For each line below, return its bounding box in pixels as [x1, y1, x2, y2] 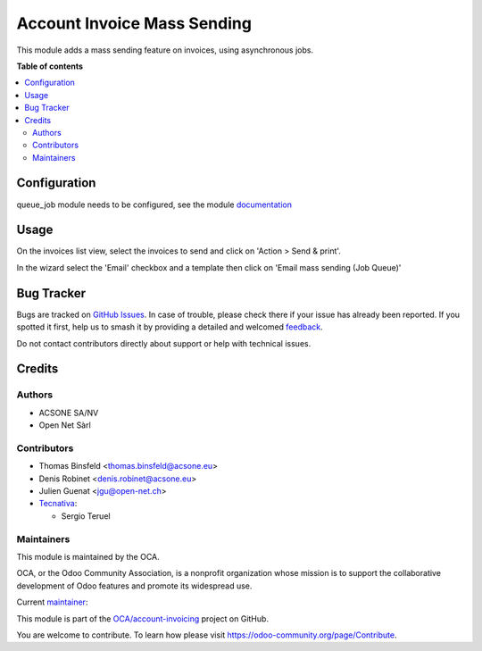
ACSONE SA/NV [38, 407, 99, 418]
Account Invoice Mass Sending [16, 13, 252, 33]
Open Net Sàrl [38, 420, 91, 430]
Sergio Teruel [61, 510, 111, 522]
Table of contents [16, 61, 84, 71]
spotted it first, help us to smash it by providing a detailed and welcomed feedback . [16, 321, 323, 332]
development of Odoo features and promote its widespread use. [16, 580, 253, 591]
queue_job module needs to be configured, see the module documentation [16, 199, 292, 210]
